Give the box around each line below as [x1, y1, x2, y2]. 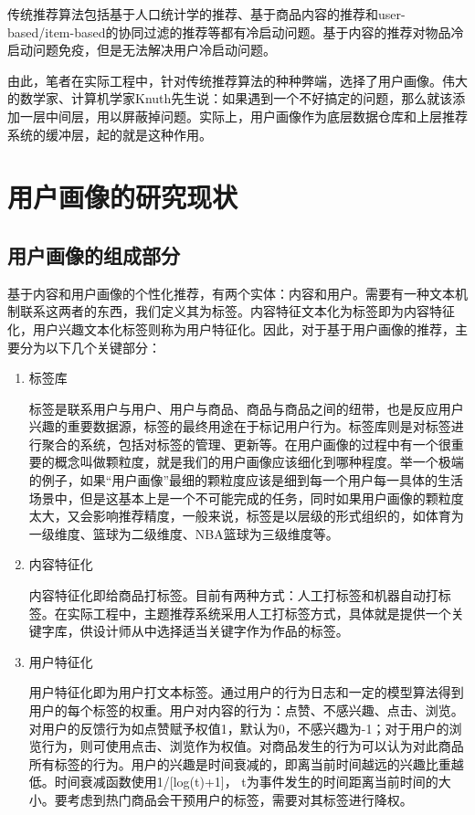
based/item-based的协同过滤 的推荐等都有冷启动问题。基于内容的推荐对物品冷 [7, 22, 464, 41]
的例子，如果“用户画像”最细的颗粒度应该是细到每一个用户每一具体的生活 [28, 471, 464, 490]
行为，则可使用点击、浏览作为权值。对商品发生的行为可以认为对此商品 [41, 736, 464, 756]
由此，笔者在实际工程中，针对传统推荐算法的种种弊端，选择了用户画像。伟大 [7, 70, 468, 90]
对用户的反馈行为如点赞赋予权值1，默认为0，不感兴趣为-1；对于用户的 [28, 718, 449, 737]
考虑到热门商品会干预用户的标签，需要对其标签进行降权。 [67, 789, 413, 809]
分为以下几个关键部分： [19, 337, 161, 356]
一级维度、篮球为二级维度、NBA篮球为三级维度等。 [28, 524, 339, 543]
